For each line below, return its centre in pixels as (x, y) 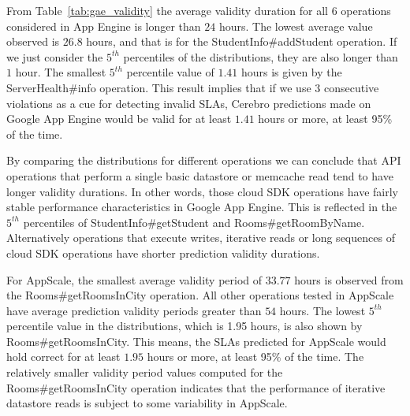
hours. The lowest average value (296, 26)
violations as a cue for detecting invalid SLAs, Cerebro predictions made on (189, 103)
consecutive (351, 87)
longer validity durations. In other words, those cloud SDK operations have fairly (203, 191)
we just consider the (55, 56)
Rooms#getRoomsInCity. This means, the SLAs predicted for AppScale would (196, 341)
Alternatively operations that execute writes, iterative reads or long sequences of (201, 238)
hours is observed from (349, 279)
